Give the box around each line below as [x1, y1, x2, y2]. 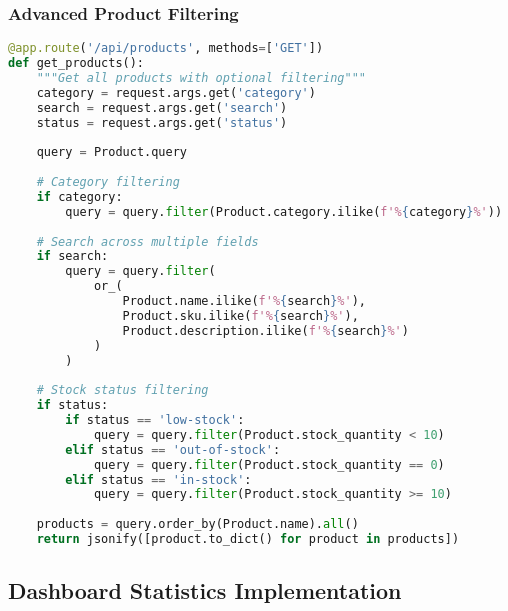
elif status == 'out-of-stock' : [65, 442, 281, 457]
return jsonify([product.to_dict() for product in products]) [36, 532, 460, 547]
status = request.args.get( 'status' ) [36, 115, 288, 130]
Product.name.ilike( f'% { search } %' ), [122, 294, 366, 309]
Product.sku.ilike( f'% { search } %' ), [122, 308, 359, 323]
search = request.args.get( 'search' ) [36, 100, 288, 115]
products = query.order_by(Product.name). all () [36, 517, 359, 532]
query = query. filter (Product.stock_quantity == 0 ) [93, 457, 445, 472]
